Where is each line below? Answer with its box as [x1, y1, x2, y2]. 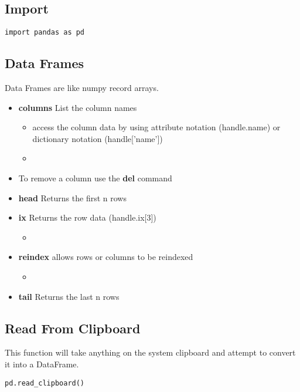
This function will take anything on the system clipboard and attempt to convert [5, 346, 296, 359]
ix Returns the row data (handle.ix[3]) [18, 211, 156, 224]
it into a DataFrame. [5, 357, 79, 370]
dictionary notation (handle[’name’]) [32, 132, 163, 144]
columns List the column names [18, 101, 137, 113]
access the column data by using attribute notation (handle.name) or [32, 121, 281, 133]
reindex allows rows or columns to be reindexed [18, 251, 193, 263]
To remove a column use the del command [18, 172, 172, 184]
